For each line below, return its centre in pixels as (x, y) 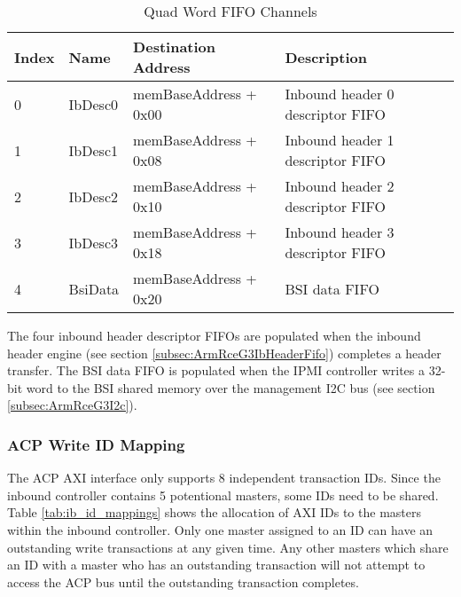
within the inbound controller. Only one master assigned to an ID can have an (220, 529)
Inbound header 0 (340, 94)
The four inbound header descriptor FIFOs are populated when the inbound (214, 335)
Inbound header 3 (340, 232)
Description (326, 57)
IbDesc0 (93, 104)
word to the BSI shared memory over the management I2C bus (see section (230, 387)
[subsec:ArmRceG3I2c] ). (72, 405)
